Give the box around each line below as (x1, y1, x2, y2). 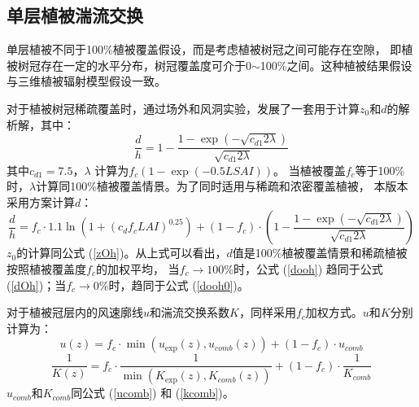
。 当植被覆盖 (273, 161, 346, 178)
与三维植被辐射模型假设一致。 (7, 72, 166, 90)
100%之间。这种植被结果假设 (260, 56, 412, 73)
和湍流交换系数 (150, 304, 230, 321)
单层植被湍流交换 (7, 2, 143, 28)
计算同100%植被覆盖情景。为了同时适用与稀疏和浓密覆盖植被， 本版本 (36, 177, 408, 195)
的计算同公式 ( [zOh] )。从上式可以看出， (16, 244, 227, 261)
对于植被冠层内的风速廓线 (7, 304, 143, 321)
